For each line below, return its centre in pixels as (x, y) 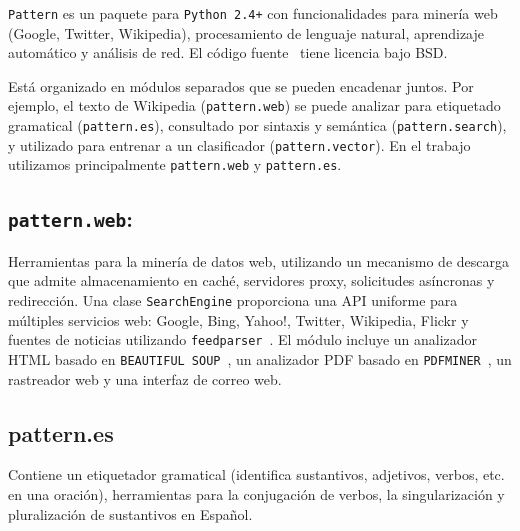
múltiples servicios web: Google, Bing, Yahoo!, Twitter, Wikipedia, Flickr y (238, 319)
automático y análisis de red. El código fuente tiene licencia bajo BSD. (228, 52)
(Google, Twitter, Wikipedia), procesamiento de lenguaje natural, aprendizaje (246, 32)
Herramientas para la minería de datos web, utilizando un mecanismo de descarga (258, 260)
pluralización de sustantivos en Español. (130, 513)
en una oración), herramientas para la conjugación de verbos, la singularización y (256, 493)
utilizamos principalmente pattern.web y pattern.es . (175, 164)
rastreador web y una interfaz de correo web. (145, 378)
